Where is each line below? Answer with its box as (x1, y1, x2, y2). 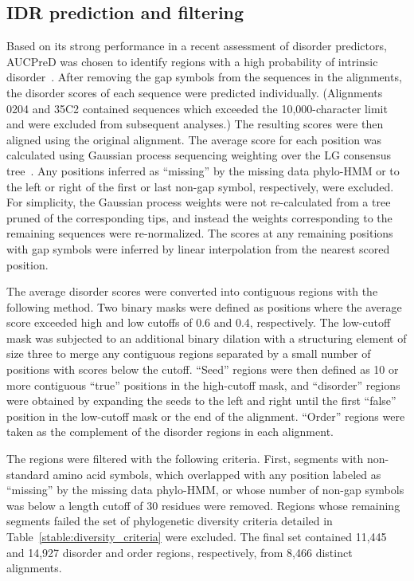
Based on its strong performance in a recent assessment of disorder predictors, (6, 37, 387, 54)
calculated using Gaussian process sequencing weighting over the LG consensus (6, 147, 391, 163)
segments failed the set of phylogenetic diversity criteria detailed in (6, 512, 333, 529)
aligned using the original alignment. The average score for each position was (6, 131, 382, 147)
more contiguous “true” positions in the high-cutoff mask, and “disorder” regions (6, 376, 400, 393)
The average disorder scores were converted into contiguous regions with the (6, 283, 378, 300)
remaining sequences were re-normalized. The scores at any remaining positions (6, 225, 393, 241)
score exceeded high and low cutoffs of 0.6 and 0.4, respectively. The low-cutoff (6, 314, 391, 331)
